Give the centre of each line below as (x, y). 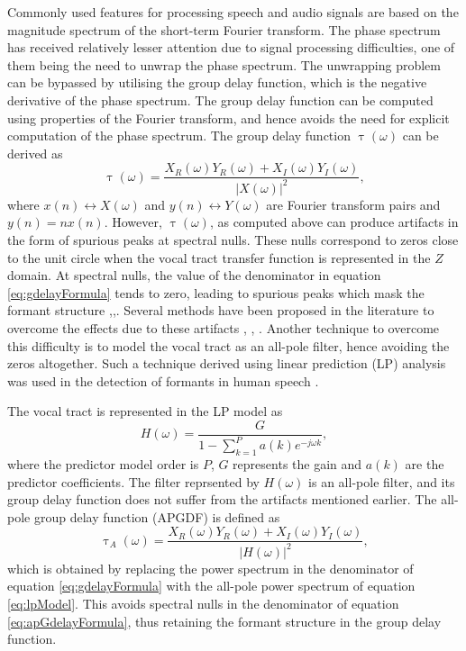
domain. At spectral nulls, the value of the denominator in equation (194, 275)
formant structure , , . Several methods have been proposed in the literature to (221, 310)
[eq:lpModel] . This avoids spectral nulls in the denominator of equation (203, 604)
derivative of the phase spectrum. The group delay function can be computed (220, 99)
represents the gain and (297, 464)
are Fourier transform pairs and (353, 204)
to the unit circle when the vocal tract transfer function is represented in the (219, 257)
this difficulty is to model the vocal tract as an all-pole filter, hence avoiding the (228, 345)
